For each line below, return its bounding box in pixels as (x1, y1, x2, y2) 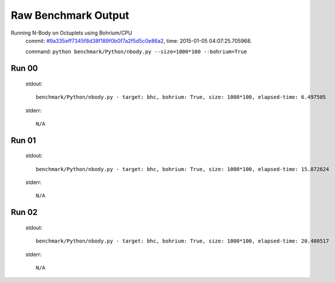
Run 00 (11, 63, 38, 73)
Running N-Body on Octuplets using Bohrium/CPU (11, 29, 132, 36)
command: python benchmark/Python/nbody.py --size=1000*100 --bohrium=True (25, 48, 247, 55)
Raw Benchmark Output (11, 9, 129, 22)
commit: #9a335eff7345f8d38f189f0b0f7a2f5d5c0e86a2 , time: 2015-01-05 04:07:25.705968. (25, 37, 252, 44)
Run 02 (11, 207, 38, 217)
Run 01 (11, 135, 36, 145)
